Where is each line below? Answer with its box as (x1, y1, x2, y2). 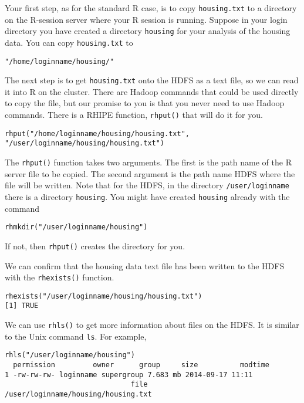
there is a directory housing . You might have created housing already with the (5, 190, 290, 202)
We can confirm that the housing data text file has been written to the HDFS (5, 259, 285, 272)
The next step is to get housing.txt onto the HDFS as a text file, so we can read (5, 74, 299, 86)
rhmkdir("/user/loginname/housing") (5, 223, 148, 232)
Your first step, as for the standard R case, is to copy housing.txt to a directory (5, 2, 297, 13)
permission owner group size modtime (13, 361, 270, 370)
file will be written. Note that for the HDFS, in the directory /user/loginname (5, 179, 289, 191)
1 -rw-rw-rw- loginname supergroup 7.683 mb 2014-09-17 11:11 (5, 370, 253, 379)
